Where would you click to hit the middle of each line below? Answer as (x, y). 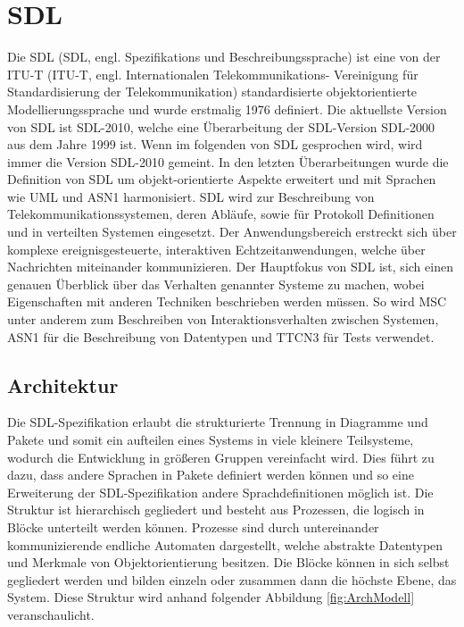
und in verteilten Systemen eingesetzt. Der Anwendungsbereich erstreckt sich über (232, 232)
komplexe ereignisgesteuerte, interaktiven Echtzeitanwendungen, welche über (216, 249)
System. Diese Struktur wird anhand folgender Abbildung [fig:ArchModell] (211, 597)
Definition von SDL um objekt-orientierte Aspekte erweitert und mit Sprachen (222, 179)
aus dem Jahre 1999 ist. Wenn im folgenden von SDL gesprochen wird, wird (215, 144)
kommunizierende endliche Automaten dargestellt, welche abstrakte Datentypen (225, 544)
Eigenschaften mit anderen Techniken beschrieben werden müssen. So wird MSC (227, 301)
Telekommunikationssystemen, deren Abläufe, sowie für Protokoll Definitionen (221, 214)
